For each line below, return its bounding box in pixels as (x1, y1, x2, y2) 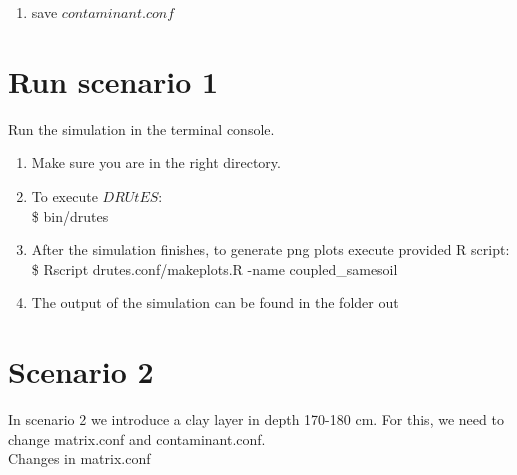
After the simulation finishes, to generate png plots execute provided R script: (31, 239, 510, 260)
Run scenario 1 (8, 60, 219, 101)
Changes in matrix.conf (8, 448, 151, 469)
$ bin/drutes (31, 205, 109, 226)
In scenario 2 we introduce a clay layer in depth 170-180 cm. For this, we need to (8, 409, 504, 429)
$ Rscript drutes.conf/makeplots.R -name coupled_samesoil (31, 258, 398, 279)
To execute (31, 185, 98, 206)
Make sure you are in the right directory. (31, 152, 281, 173)
